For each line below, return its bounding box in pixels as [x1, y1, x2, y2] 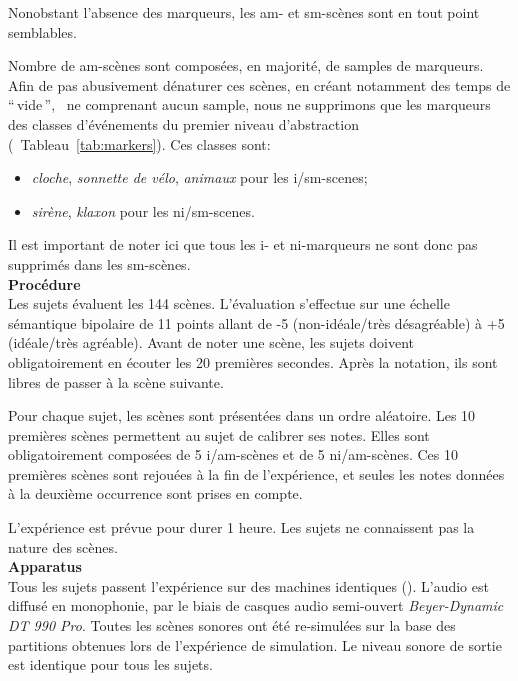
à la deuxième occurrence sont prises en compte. [8, 483, 303, 504]
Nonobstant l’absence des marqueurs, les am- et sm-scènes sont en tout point [8, 2, 480, 22]
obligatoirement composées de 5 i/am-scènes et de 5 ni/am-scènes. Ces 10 [8, 444, 459, 465]
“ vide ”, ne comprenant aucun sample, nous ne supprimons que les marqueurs [8, 94, 491, 115]
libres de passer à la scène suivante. [8, 371, 224, 392]
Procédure [8, 273, 81, 294]
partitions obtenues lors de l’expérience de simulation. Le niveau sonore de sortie [8, 634, 502, 655]
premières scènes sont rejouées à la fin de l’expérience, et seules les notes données [8, 463, 505, 484]
